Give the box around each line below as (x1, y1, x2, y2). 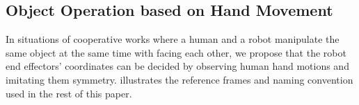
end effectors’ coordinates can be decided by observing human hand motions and (6, 59, 349, 73)
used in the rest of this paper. (6, 86, 132, 100)
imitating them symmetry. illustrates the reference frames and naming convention (6, 72, 353, 86)
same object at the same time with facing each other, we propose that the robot (6, 45, 346, 59)
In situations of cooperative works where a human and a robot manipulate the (6, 32, 340, 46)
